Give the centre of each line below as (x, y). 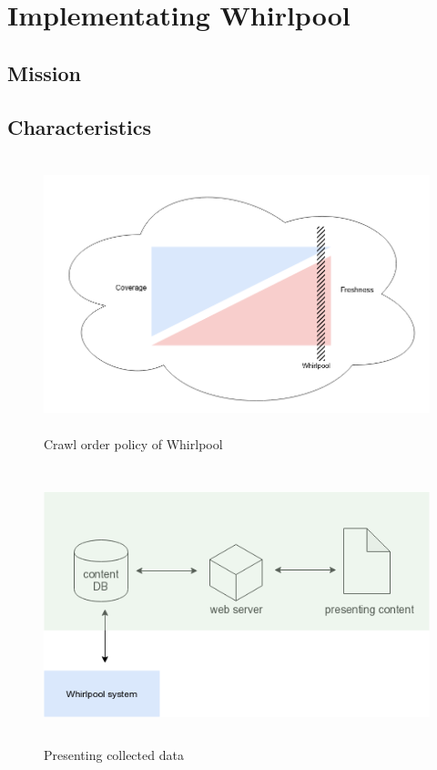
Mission (44, 72)
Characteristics (80, 126)
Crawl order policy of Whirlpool (133, 444)
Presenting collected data (114, 754)
